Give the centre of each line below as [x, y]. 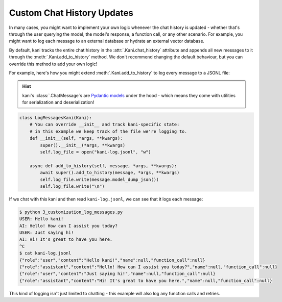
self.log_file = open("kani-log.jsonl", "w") [95, 152]
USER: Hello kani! [41, 219]
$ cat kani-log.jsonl [45, 253]
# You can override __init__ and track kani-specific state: [105, 125]
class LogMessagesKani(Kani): [56, 118]
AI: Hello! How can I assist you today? [68, 226]
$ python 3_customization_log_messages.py [71, 212]
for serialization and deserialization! [58, 102]
